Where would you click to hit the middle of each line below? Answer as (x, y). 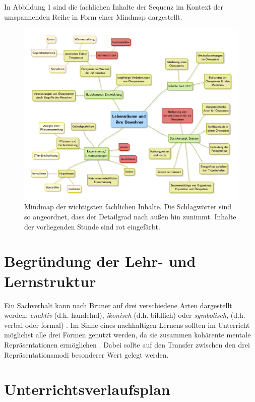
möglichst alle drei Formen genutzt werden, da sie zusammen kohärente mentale (127, 335)
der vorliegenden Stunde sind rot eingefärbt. (92, 226)
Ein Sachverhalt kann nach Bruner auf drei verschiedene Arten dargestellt (118, 305)
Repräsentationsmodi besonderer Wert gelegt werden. (86, 354)
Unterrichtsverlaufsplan (87, 389)
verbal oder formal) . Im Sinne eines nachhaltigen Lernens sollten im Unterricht (127, 325)
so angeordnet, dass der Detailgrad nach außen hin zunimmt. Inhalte (130, 217)
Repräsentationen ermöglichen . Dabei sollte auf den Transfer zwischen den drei (127, 344)
